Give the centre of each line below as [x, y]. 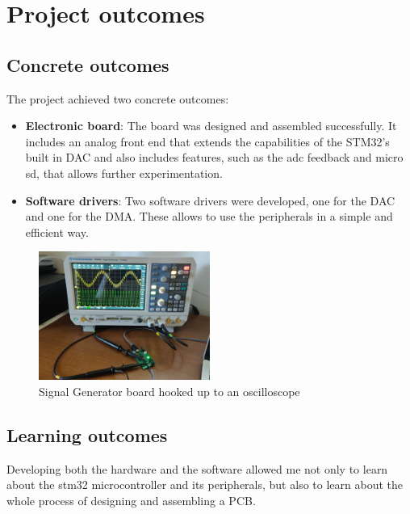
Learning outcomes [87, 434]
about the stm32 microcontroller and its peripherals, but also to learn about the [205, 485]
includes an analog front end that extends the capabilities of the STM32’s [207, 141]
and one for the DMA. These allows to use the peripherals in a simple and [209, 216]
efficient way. [57, 232]
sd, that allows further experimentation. [124, 173]
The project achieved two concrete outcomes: [118, 98]
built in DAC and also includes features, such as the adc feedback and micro [214, 157]
